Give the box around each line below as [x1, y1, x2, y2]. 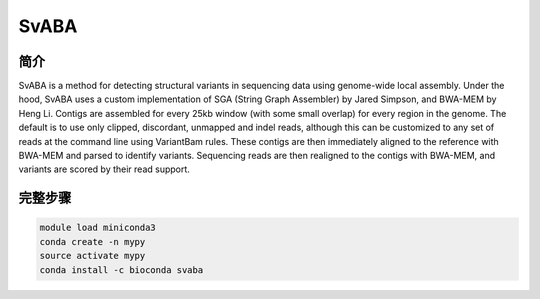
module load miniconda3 [39, 222, 157, 234]
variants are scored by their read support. [18, 163, 190, 175]
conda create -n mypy [39, 236, 146, 247]
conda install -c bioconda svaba [39, 264, 204, 275]
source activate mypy [39, 250, 146, 262]
